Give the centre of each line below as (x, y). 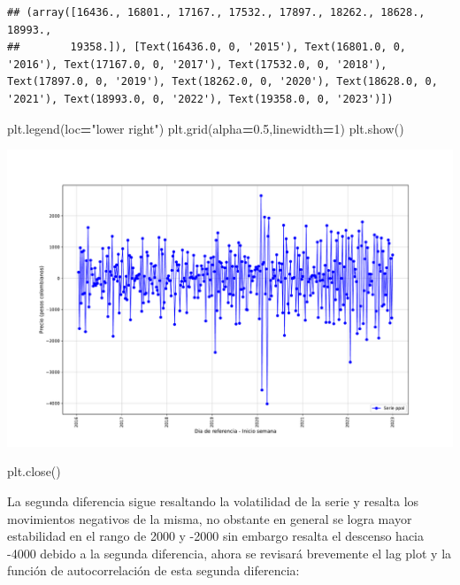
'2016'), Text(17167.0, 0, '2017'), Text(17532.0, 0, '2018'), (197, 64)
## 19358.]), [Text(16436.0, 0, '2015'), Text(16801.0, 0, (207, 47)
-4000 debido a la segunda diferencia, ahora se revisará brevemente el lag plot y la (230, 553)
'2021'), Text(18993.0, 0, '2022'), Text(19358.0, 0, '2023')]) (200, 99)
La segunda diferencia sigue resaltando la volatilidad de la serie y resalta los (213, 501)
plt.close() (34, 471)
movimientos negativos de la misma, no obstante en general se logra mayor (210, 518)
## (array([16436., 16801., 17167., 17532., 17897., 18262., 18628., (216, 12)
